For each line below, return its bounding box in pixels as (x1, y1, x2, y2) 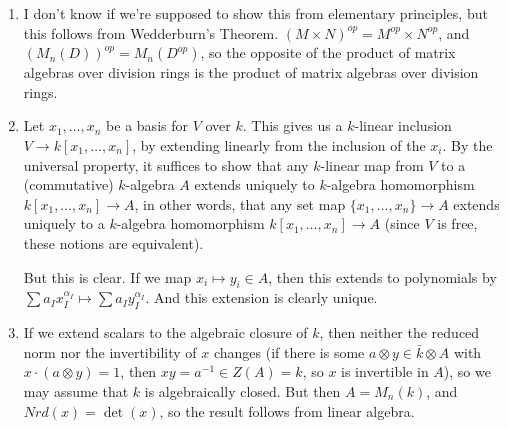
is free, (437, 213, 478, 234)
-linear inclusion (354, 115, 452, 136)
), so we (443, 361, 491, 382)
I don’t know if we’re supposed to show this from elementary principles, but (23, 3, 488, 23)
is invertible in (341, 361, 429, 382)
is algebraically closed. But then (144, 380, 341, 401)
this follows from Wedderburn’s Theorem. (23, 22, 279, 43)
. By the (442, 134, 493, 155)
